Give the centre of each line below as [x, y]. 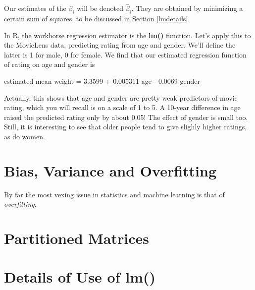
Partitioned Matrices [77, 238]
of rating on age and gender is [50, 64]
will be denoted [100, 8]
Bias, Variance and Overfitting [110, 170]
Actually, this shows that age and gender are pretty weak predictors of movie [121, 97]
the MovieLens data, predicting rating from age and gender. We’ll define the [120, 45]
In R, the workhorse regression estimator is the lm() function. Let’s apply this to [127, 35]
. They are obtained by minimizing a [187, 8]
